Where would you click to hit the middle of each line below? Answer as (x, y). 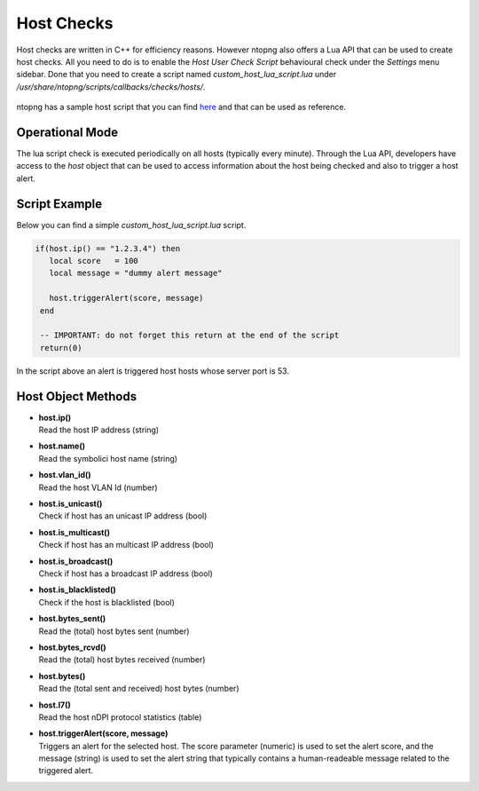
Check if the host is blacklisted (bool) (106, 602)
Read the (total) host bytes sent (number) (114, 631)
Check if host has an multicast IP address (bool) (126, 545)
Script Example (59, 204)
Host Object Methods (77, 396)
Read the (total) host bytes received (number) (122, 660)
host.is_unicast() (71, 504)
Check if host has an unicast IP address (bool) (123, 516)
